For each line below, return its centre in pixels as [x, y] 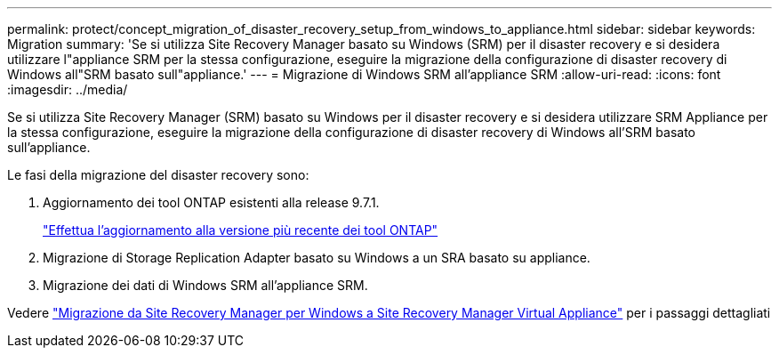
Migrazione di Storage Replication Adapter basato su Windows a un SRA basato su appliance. [317, 258]
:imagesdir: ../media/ [68, 89]
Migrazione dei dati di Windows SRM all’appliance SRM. [205, 285]
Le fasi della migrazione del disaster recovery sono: [158, 175]
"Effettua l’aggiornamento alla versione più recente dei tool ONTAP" [241, 230]
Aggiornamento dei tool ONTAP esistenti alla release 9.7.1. [211, 202]
